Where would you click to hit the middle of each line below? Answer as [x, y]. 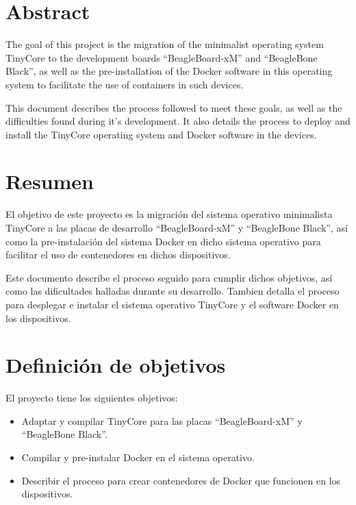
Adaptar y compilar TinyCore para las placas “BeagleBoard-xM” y [162, 420]
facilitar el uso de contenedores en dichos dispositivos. [118, 255]
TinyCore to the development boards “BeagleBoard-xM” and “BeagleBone [162, 57]
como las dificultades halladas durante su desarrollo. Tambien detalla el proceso [173, 291]
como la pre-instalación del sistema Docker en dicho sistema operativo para [163, 241]
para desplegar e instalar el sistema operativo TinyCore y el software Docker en [172, 304]
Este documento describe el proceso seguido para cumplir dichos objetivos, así [169, 277]
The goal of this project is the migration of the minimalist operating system [165, 44]
